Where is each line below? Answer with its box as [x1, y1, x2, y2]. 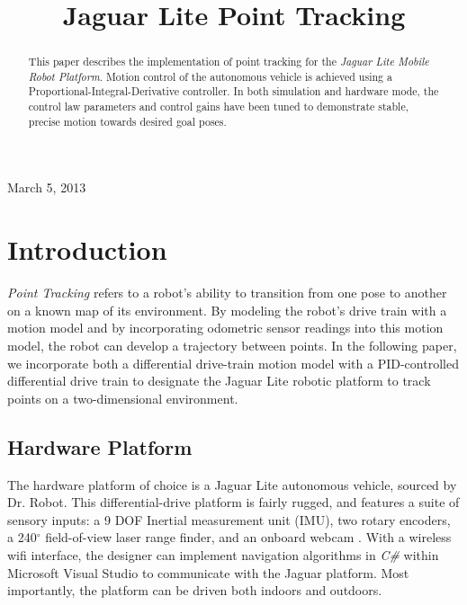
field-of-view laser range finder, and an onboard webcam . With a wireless [45, 528, 452, 547]
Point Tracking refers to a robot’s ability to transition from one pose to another [7, 283, 447, 302]
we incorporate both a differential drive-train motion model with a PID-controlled [7, 353, 459, 372]
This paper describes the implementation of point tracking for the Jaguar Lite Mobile [28, 54, 429, 69]
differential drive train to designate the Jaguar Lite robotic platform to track [7, 371, 431, 390]
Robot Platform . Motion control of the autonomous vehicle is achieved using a [28, 68, 392, 84]
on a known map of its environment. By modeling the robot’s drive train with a [7, 300, 447, 319]
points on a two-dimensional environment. [7, 388, 238, 407]
